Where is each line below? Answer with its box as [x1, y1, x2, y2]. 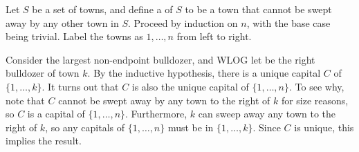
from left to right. [176, 29, 252, 44]
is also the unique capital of [131, 79, 249, 93]
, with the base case [246, 15, 331, 30]
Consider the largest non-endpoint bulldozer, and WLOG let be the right [6, 52, 315, 66]
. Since [252, 120, 281, 134]
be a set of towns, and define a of [32, 2, 173, 16]
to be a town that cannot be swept [185, 2, 332, 16]
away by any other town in [6, 15, 119, 30]
